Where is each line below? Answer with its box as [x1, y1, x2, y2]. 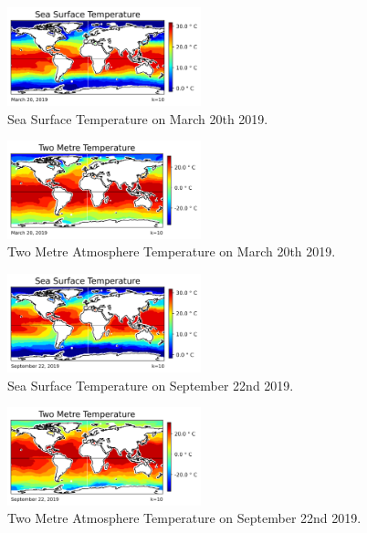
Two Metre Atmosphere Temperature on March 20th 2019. [7, 242, 336, 261]
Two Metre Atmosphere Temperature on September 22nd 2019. [7, 508, 362, 528]
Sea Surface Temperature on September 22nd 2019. [7, 375, 294, 394]
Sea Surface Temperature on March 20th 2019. [7, 109, 268, 128]
